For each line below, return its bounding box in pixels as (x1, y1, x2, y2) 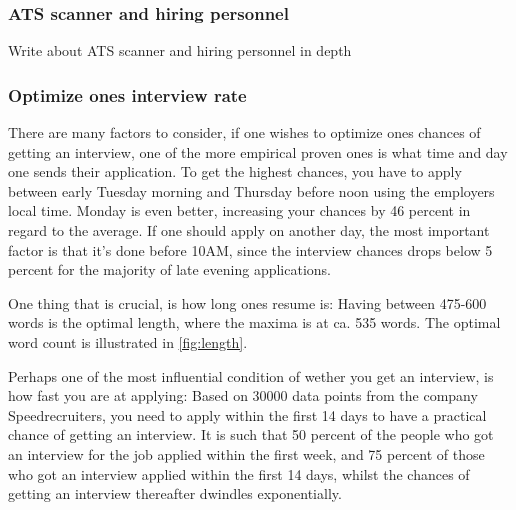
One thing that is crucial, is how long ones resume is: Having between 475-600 (8, 292, 487, 313)
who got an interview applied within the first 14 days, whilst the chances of (8, 463, 470, 484)
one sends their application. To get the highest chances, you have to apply (8, 161, 462, 182)
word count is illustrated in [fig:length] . (8, 331, 248, 352)
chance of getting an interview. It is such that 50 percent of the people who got (8, 424, 494, 445)
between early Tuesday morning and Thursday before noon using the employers (8, 180, 495, 201)
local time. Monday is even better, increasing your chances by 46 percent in (8, 200, 471, 221)
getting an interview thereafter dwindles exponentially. (8, 483, 342, 504)
